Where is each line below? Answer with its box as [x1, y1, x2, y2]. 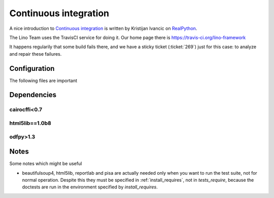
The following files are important [9, 77, 78, 84]
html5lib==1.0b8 [9, 120, 52, 127]
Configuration [9, 64, 55, 73]
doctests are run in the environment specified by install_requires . [22, 184, 158, 190]
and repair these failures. [9, 51, 62, 57]
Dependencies [9, 91, 57, 99]
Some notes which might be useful [9, 161, 82, 167]
